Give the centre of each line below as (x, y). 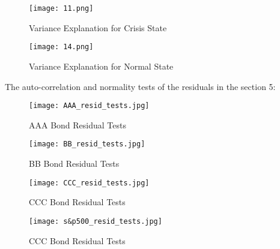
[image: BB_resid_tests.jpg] (87, 144)
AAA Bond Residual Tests (78, 124)
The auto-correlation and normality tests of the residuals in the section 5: (140, 86)
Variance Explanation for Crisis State (98, 27)
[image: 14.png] (61, 47)
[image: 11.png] (61, 8)
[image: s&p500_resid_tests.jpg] (96, 221)
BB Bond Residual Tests (74, 163)
